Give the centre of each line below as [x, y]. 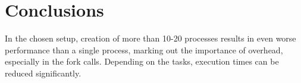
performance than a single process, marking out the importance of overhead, [144, 50]
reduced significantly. [43, 73]
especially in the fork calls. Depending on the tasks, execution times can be [142, 61]
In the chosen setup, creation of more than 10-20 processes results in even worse [150, 38]
